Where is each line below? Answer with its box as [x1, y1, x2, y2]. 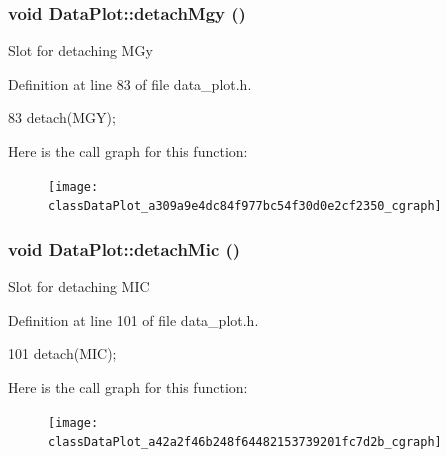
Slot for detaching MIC [8, 276, 150, 297]
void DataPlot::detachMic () [8, 236, 241, 261]
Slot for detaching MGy [8, 40, 153, 61]
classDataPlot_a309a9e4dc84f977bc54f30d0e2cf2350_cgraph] [48, 199, 442, 214]
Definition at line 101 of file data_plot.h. [8, 309, 259, 330]
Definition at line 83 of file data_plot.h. [8, 73, 252, 94]
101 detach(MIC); [8, 343, 117, 364]
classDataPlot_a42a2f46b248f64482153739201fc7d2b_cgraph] [48, 435, 442, 450]
